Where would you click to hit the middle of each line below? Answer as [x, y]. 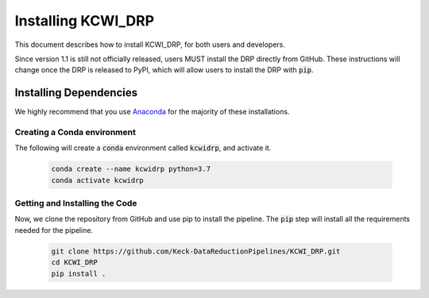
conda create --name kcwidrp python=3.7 [131, 169]
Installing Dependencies [76, 93]
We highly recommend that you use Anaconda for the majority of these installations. [152, 112]
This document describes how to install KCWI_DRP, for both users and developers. [150, 45]
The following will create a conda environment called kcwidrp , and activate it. [143, 148]
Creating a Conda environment [75, 132]
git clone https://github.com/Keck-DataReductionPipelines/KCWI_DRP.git [196, 251]
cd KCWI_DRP [75, 263]
